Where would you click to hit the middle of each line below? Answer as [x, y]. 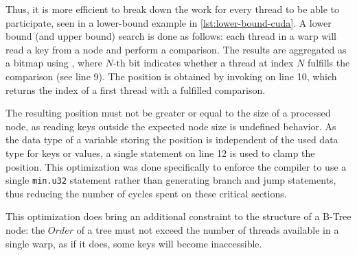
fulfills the [329, 63]
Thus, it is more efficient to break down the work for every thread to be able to [173, 9]
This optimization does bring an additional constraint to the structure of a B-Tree [178, 216]
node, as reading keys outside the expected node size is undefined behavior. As [171, 126]
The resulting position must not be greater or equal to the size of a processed [168, 113]
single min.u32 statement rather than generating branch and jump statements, [171, 180]
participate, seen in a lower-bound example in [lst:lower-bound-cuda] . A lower [169, 22]
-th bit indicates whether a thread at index [203, 63]
